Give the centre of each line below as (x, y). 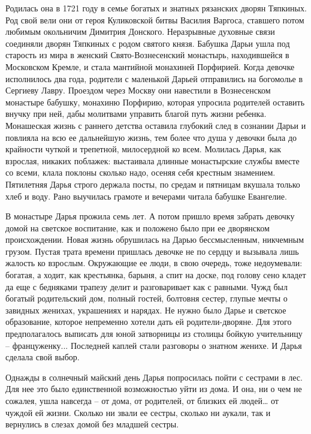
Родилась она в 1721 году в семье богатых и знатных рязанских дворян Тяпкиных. (156, 8)
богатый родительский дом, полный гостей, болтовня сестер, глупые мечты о (147, 298)
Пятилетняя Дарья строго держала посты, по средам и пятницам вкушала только (153, 184)
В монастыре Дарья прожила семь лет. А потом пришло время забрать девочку (150, 216)
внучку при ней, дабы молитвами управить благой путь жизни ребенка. (136, 114)
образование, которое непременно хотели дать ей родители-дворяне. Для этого (149, 322)
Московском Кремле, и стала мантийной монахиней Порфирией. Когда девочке (150, 66)
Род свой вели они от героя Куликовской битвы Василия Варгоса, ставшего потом (155, 19)
